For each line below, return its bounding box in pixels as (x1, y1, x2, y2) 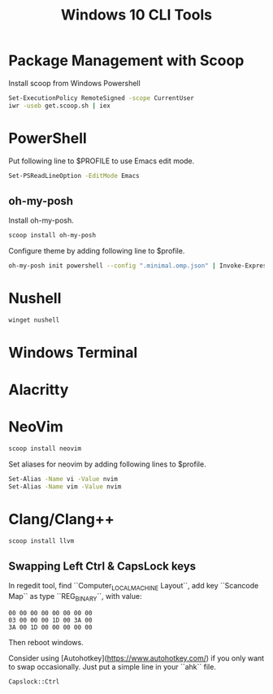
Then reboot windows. (8, 638, 84, 648)
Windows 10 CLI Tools (60, 6, 213, 24)
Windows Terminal (8, 344, 138, 362)
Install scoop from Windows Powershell (8, 78, 141, 88)
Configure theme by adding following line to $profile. (8, 246, 185, 256)
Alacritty (8, 380, 69, 399)
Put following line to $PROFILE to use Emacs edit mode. (8, 156, 195, 166)
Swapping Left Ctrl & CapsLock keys (8, 559, 197, 574)
